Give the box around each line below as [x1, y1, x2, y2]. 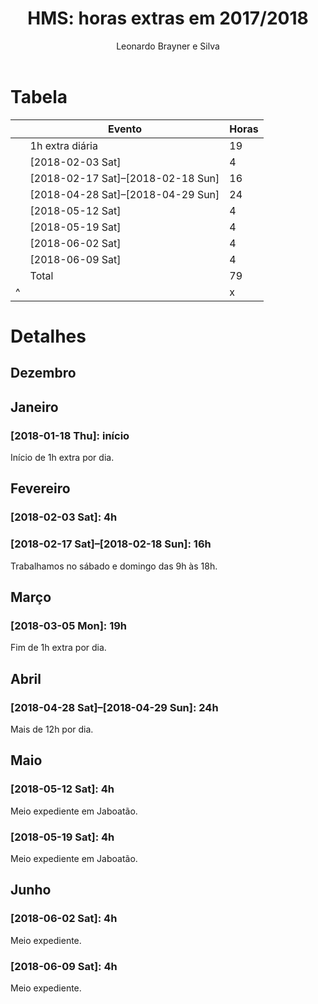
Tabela [10, 85, 68, 108]
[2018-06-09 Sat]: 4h [10, 959, 118, 973]
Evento [107, 122, 142, 136]
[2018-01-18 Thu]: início [10, 428, 130, 442]
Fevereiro [10, 480, 71, 497]
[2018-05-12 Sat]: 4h [10, 782, 115, 796]
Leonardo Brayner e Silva [116, 40, 220, 52]
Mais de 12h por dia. [10, 723, 94, 735]
